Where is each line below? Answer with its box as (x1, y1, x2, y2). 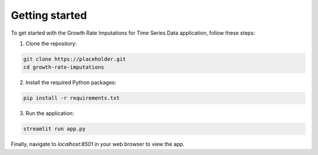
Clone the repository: (25, 40, 77, 47)
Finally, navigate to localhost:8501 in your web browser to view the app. (11, 141, 185, 148)
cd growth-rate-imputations (23, 64, 104, 70)
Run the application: (25, 110, 74, 117)
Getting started (11, 9, 87, 22)
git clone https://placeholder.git (23, 56, 126, 62)
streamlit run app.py (23, 126, 86, 132)
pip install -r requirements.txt (23, 95, 120, 102)
